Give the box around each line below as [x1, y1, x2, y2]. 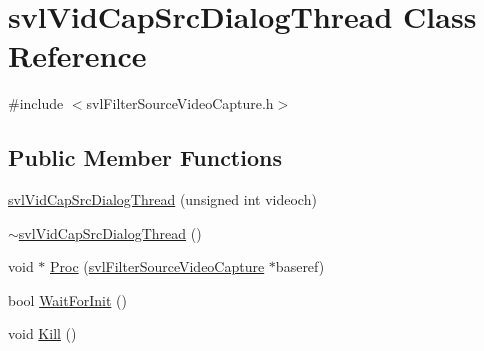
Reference [8, 35, 147, 76]
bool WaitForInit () [8, 289, 127, 310]
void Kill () [8, 323, 77, 344]
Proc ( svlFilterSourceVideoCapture [50, 256, 265, 277]
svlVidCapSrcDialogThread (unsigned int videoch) [8, 189, 317, 210]
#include [8, 93, 64, 114]
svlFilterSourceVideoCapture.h [86, 93, 274, 114]
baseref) [275, 256, 325, 277]
